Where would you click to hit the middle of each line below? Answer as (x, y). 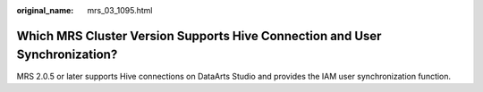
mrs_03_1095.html (120, 10)
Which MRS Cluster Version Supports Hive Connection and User (199, 36)
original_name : (45, 10)
